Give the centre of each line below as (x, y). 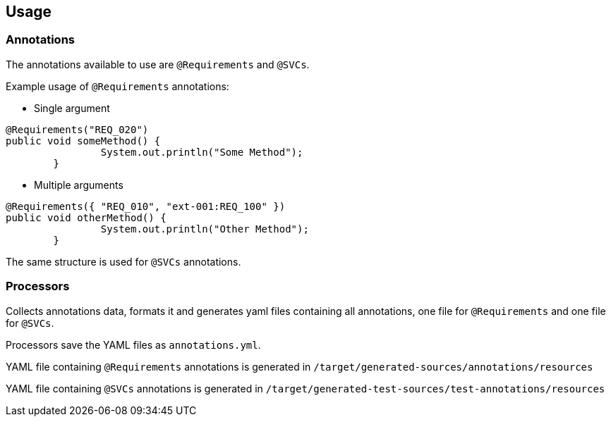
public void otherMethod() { (86, 217)
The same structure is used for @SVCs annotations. (123, 261)
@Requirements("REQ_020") (77, 129)
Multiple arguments (79, 185)
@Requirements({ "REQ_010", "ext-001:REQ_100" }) (146, 206)
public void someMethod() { (83, 141)
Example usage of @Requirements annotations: (117, 86)
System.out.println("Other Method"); (205, 229)
